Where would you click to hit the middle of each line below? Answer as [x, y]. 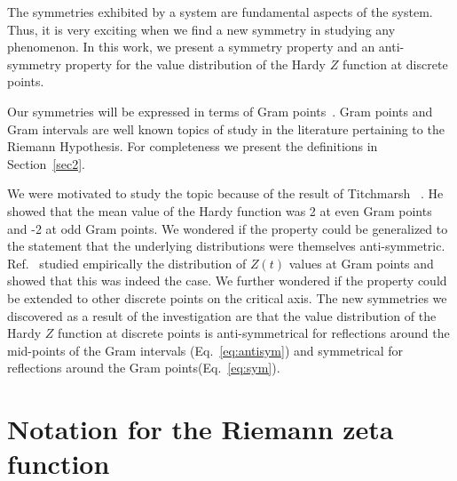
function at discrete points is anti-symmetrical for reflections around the [254, 333]
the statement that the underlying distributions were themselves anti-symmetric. [226, 246]
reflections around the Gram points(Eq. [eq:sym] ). [144, 368]
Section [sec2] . [46, 163]
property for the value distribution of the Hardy [195, 64]
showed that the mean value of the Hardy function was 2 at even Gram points [220, 210]
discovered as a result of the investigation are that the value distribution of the [222, 315]
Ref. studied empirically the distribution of [127, 263]
